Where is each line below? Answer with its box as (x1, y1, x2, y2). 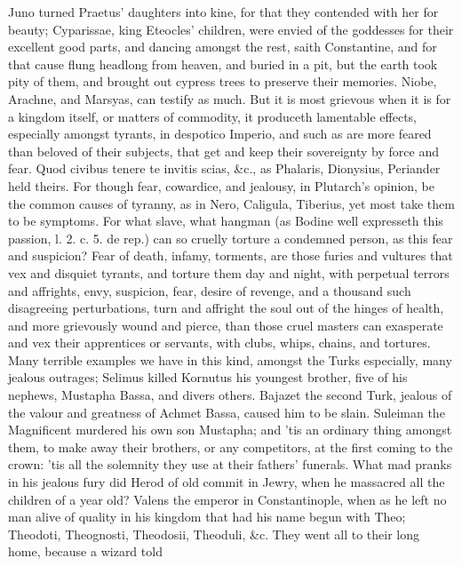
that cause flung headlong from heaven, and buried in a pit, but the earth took (8, 54, 438, 73)
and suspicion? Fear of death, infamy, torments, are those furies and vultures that (8, 246, 453, 265)
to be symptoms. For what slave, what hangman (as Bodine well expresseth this (8, 211, 443, 230)
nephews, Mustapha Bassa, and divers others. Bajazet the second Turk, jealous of (8, 386, 452, 404)
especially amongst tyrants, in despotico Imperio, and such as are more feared (8, 124, 432, 143)
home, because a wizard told (8, 542, 163, 561)
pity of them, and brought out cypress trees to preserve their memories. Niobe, (8, 72, 437, 91)
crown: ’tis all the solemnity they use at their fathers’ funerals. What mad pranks (8, 455, 452, 474)
